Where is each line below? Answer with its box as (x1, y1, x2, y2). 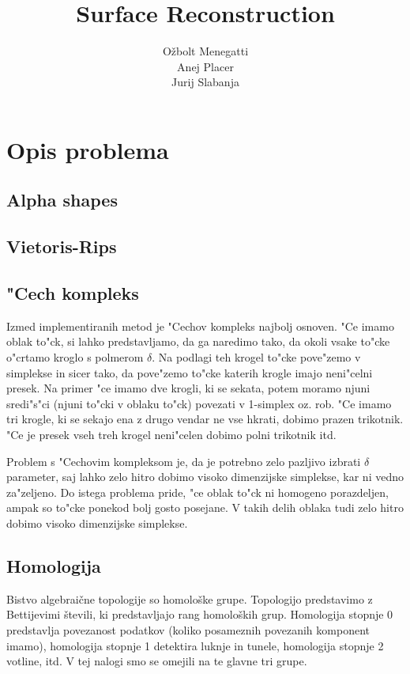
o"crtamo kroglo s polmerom (6, 349, 144, 365)
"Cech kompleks (6, 281, 139, 305)
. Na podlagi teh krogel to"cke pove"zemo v (152, 349, 361, 365)
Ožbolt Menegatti (162, 43, 249, 59)
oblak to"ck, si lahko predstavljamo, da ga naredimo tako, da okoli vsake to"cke (6, 333, 390, 350)
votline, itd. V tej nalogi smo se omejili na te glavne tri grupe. (6, 653, 307, 669)
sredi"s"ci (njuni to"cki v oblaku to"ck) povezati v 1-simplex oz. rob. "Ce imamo (6, 395, 392, 411)
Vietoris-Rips (6, 234, 117, 259)
